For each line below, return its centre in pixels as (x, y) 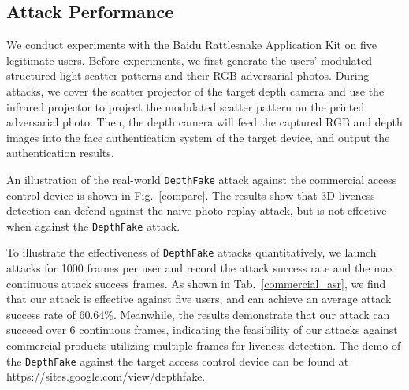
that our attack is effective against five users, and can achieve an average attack (199, 299)
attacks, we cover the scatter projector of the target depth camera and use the (195, 90)
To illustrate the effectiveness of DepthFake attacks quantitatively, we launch (191, 252)
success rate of (41, 314)
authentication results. (60, 153)
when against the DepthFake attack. (93, 225)
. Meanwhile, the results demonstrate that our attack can (251, 314)
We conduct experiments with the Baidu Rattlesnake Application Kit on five (191, 45)
